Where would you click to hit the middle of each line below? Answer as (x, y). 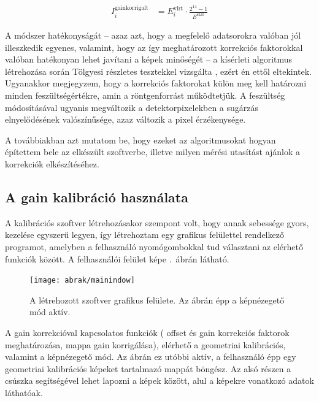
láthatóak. (24, 392)
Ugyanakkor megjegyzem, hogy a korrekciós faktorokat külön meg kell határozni (156, 83)
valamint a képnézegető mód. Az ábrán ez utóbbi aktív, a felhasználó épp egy (151, 357)
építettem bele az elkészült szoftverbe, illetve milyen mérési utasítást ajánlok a (153, 152)
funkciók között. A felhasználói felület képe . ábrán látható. (117, 258)
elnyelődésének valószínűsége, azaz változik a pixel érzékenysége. (125, 119)
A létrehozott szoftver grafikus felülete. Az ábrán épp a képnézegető (157, 300)
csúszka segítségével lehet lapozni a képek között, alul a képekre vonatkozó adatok (159, 380)
